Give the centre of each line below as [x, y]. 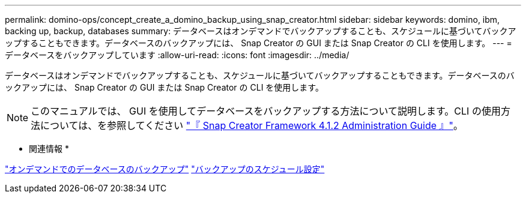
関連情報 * [49, 148]
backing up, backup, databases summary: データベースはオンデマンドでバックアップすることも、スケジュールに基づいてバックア [261, 31]
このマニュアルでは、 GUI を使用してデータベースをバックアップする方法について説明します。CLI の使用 [266, 111]
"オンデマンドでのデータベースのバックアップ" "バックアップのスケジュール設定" [165, 169]
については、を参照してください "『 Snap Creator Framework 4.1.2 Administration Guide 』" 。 [252, 125]
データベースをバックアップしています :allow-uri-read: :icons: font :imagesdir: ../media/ [177, 55]
